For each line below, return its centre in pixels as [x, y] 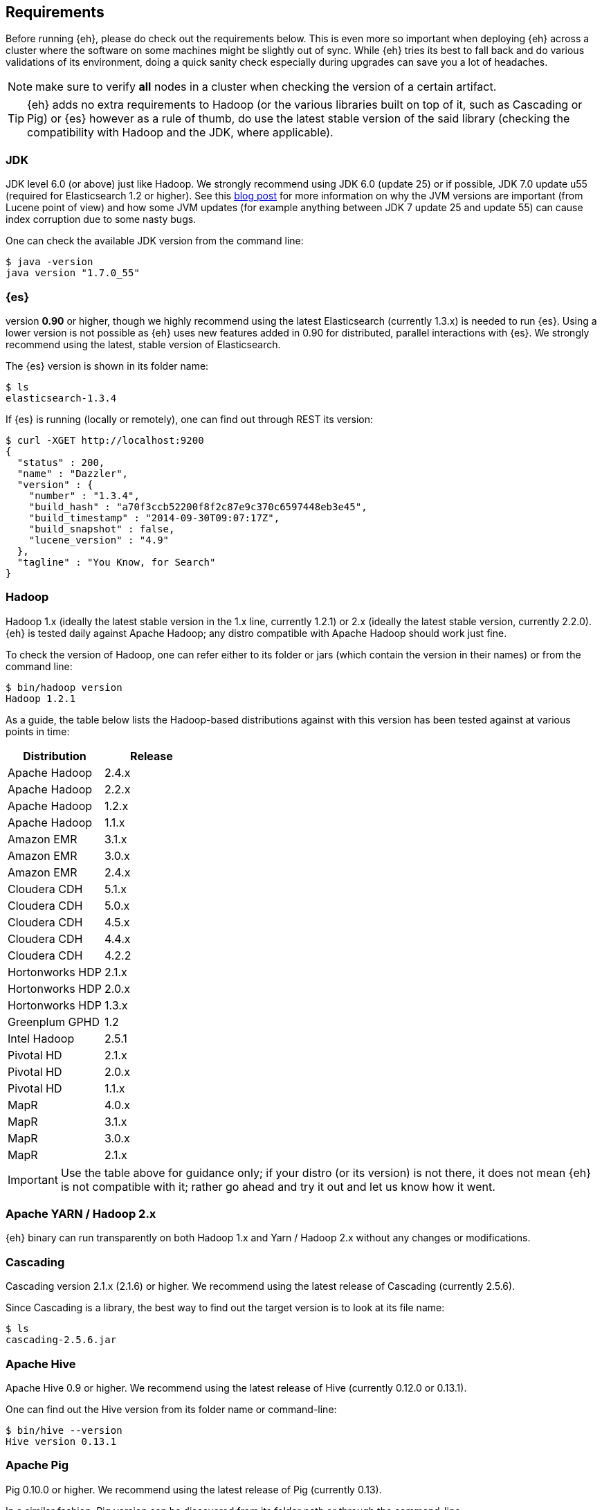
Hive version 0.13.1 [61, 1441]
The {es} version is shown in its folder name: [107, 366]
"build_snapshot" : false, [102, 529]
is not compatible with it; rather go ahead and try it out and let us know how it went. [278, 1186]
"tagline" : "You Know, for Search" [116, 562]
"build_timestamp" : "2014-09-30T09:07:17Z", [154, 518]
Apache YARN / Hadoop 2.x [81, 1214]
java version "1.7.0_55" [73, 273]
